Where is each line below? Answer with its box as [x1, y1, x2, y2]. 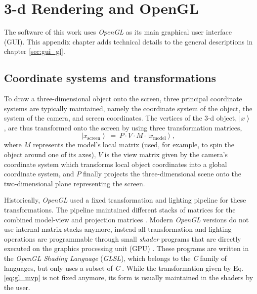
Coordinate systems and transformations [4, 70, 216, 85]
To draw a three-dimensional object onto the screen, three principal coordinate [4, 93, 242, 104]
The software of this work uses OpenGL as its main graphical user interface [4, 27, 232, 37]
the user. [4, 282, 31, 292]
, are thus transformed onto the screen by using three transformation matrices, [4, 122, 242, 132]
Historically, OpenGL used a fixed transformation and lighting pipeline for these [4, 195, 246, 205]
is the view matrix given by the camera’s [104, 149, 228, 160]
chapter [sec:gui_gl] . [4, 46, 65, 56]
